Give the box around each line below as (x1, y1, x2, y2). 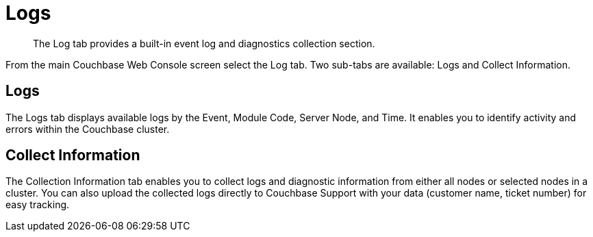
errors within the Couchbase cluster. (5, 123, 170, 135)
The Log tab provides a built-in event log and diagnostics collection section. (33, 37, 375, 49)
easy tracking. (5, 199, 70, 211)
